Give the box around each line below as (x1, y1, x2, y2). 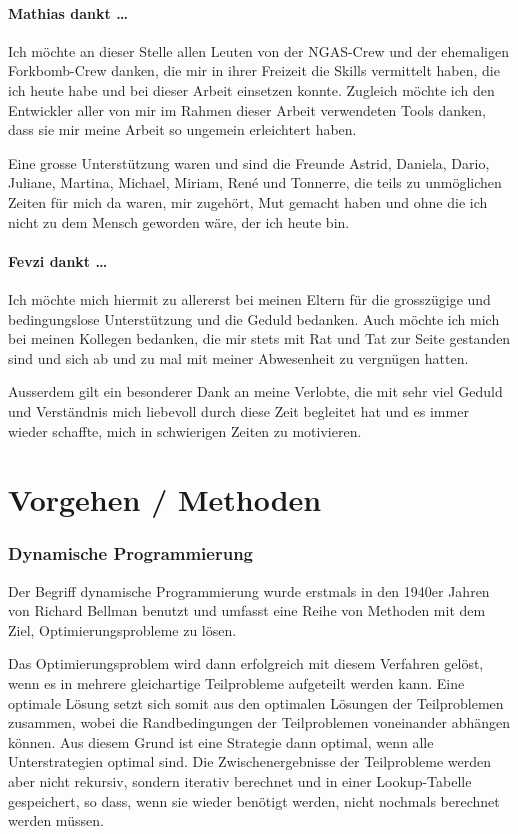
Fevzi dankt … (8, 250, 108, 271)
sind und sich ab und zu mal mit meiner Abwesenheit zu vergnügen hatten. (8, 347, 469, 368)
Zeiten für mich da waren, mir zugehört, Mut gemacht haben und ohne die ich (8, 191, 488, 212)
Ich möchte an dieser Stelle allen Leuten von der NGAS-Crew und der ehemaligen (8, 40, 509, 61)
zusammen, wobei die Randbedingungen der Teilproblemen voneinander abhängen (8, 712, 511, 733)
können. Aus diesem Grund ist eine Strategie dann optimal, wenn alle (8, 731, 434, 752)
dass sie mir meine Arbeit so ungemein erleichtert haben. (8, 119, 357, 140)
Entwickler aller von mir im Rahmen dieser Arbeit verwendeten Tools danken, (8, 99, 486, 120)
